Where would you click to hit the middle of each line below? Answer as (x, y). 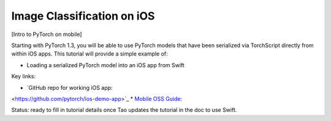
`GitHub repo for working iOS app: (70, 87)
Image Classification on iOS (83, 16)
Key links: (24, 76)
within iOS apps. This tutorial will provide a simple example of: (89, 54)
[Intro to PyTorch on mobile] (47, 34)
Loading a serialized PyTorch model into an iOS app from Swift (106, 65)
